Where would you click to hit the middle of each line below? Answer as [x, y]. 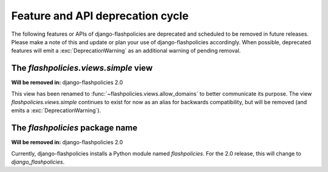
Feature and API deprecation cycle [100, 16]
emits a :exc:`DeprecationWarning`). [56, 111]
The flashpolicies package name [74, 128]
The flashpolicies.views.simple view [82, 68]
